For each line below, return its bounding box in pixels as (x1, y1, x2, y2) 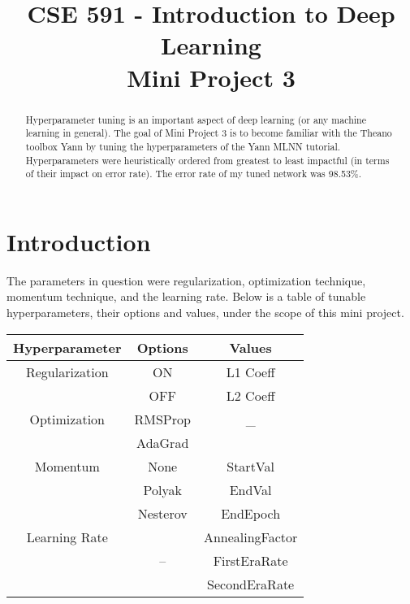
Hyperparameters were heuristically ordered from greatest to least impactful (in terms (25, 153, 390, 167)
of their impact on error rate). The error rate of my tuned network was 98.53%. (25, 167, 362, 180)
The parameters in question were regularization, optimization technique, (6, 272, 366, 289)
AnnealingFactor (203, 527, 298, 546)
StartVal (227, 456, 274, 476)
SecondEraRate (207, 574, 295, 593)
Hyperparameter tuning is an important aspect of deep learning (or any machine (25, 112, 366, 126)
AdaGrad (136, 432, 189, 452)
